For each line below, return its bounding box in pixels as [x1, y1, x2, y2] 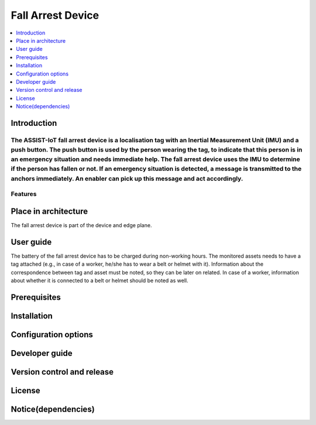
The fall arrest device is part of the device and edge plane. [11, 221, 152, 228]
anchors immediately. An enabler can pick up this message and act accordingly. [11, 174, 243, 183]
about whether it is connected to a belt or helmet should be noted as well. [11, 277, 188, 284]
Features [11, 190, 37, 198]
